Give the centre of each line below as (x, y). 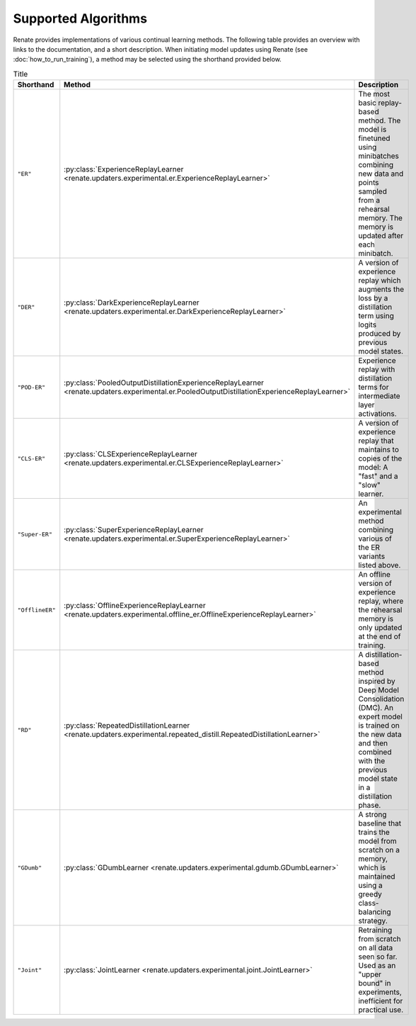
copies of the (380, 458)
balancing (375, 912)
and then (373, 743)
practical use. (381, 1010)
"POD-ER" (31, 387)
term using (376, 316)
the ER (369, 548)
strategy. (373, 921)
